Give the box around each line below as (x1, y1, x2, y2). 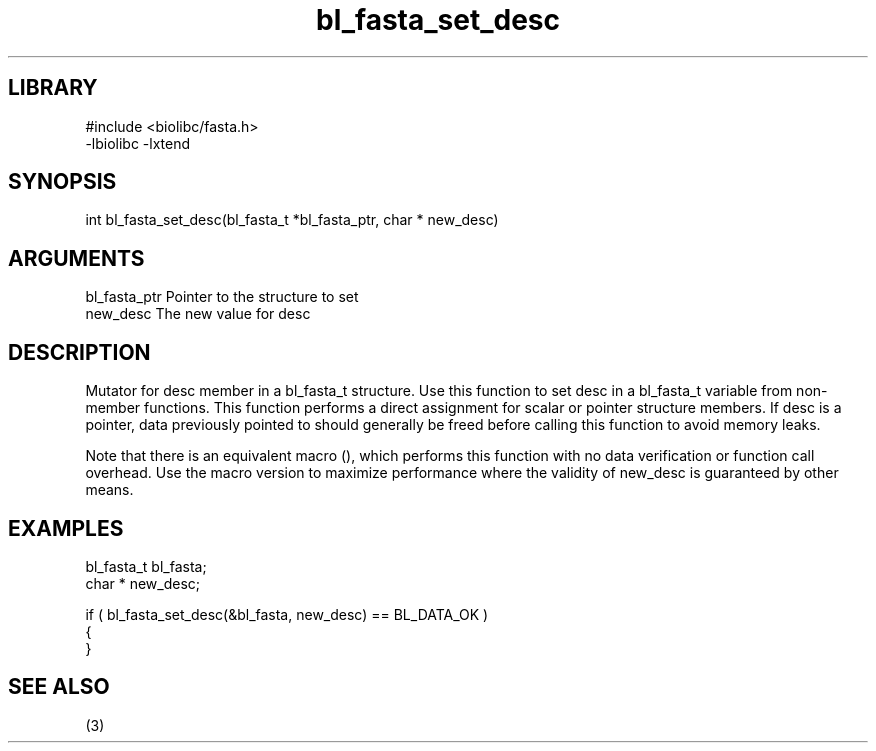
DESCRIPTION (8, 339, 151, 365)
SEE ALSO (8, 674, 110, 700)
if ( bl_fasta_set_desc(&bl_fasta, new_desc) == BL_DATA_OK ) (85, 605, 489, 623)
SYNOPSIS (8, 169, 117, 195)
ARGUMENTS (8, 245, 145, 271)
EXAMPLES (8, 515, 124, 541)
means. (85, 481, 134, 499)
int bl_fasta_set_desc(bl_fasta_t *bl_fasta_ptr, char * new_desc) (85, 211, 499, 229)
